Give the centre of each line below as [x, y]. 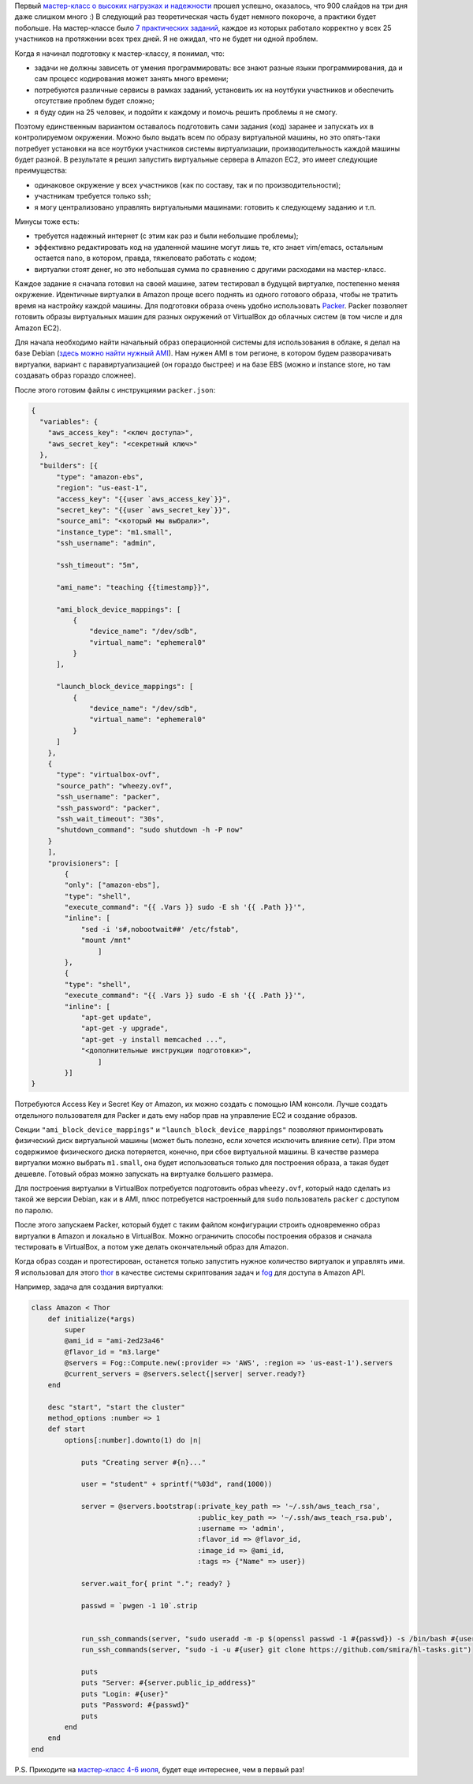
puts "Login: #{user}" [125, 1694]
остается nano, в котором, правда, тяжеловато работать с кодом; [145, 258]
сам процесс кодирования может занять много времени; [131, 79]
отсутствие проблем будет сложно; [95, 101]
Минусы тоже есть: [47, 222]
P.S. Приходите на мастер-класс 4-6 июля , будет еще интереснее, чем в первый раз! [160, 1769]
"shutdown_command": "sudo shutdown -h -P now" [150, 830]
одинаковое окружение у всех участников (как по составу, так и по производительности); [188, 184]
